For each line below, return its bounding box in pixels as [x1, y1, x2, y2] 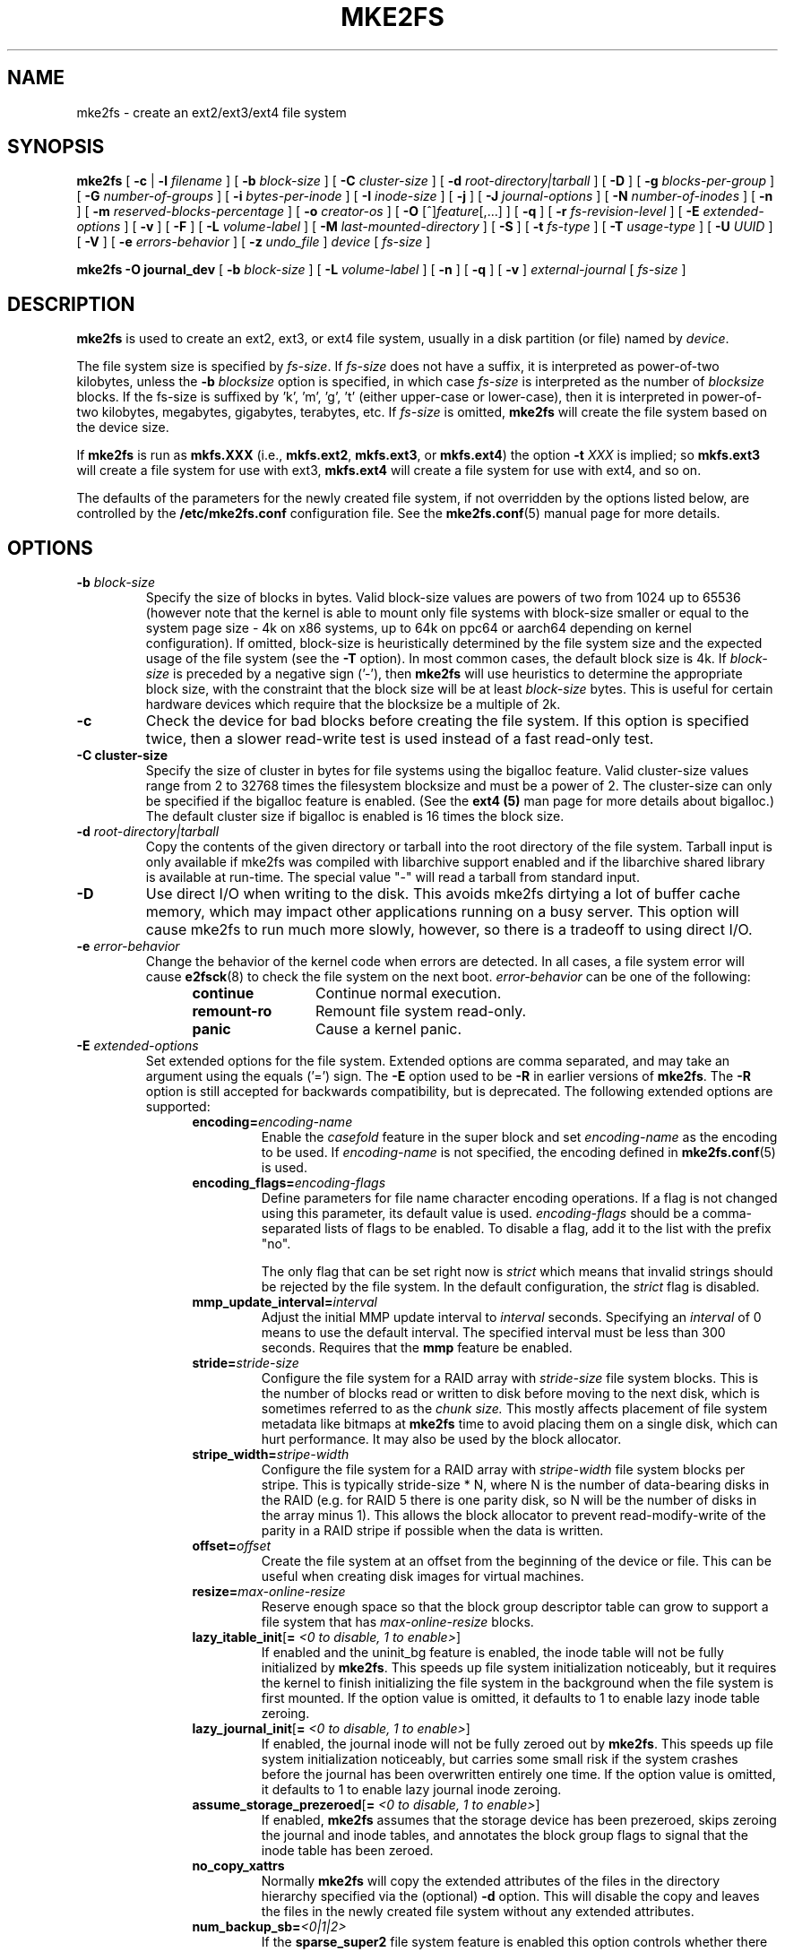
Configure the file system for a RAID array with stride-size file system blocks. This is [261, 1370, 759, 1386]
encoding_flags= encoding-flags [192, 1175, 386, 1191]
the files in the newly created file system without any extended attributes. [261, 1904, 694, 1920]
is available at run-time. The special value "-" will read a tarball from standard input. [145, 869, 640, 885]
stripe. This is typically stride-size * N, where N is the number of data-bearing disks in [261, 1477, 770, 1493]
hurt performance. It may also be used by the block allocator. [261, 1431, 622, 1447]
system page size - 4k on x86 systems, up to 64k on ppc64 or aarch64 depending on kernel [145, 620, 692, 636]
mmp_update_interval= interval [192, 1294, 377, 1310]
